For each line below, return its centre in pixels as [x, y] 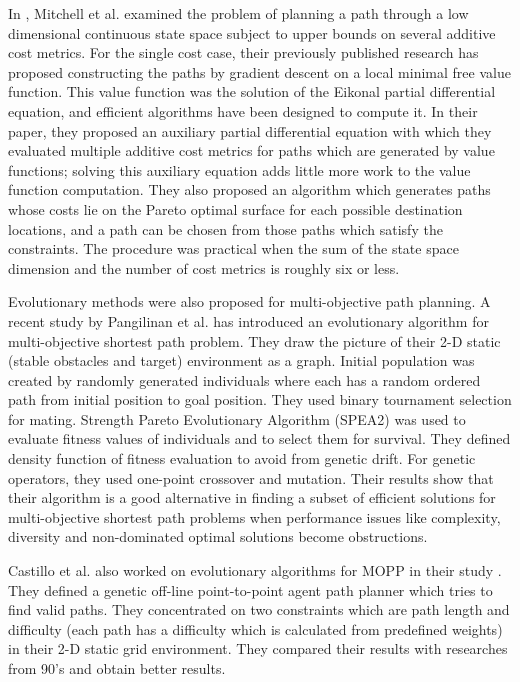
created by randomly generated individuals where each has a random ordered [244, 379]
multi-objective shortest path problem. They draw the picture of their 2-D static [254, 340]
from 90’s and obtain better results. [117, 668]
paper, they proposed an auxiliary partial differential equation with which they [250, 130]
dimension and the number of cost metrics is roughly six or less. [204, 267]
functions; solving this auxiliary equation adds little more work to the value [239, 169]
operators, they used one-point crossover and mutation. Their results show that [251, 477]
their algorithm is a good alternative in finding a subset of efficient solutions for [252, 497]
